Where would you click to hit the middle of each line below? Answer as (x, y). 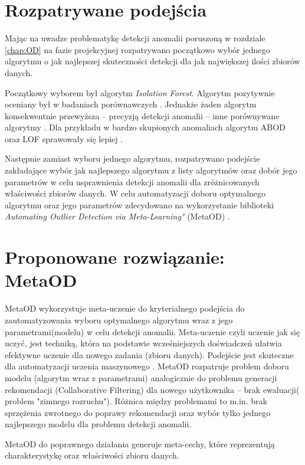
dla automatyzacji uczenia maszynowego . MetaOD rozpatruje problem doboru (147, 366)
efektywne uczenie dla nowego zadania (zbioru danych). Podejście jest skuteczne (149, 354)
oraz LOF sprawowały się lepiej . (64, 138)
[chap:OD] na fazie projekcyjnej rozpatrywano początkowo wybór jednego (137, 49)
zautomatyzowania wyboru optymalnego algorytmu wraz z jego (119, 320)
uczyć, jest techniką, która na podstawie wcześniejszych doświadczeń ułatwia (143, 343)
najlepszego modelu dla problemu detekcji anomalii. (98, 424)
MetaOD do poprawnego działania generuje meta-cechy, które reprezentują (140, 443)
